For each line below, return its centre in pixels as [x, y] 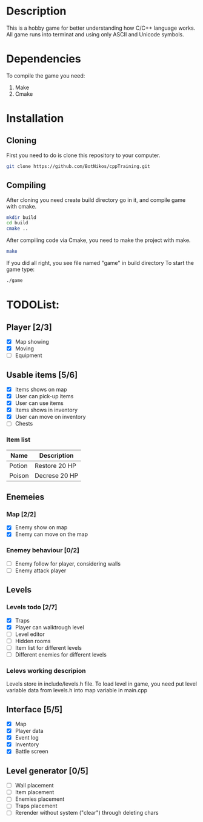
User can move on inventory [50, 417]
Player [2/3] [29, 327]
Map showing [32, 341]
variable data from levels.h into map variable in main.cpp [77, 690]
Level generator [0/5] [48, 771]
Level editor [30, 634]
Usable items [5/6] [42, 375]
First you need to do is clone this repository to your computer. [83, 155]
